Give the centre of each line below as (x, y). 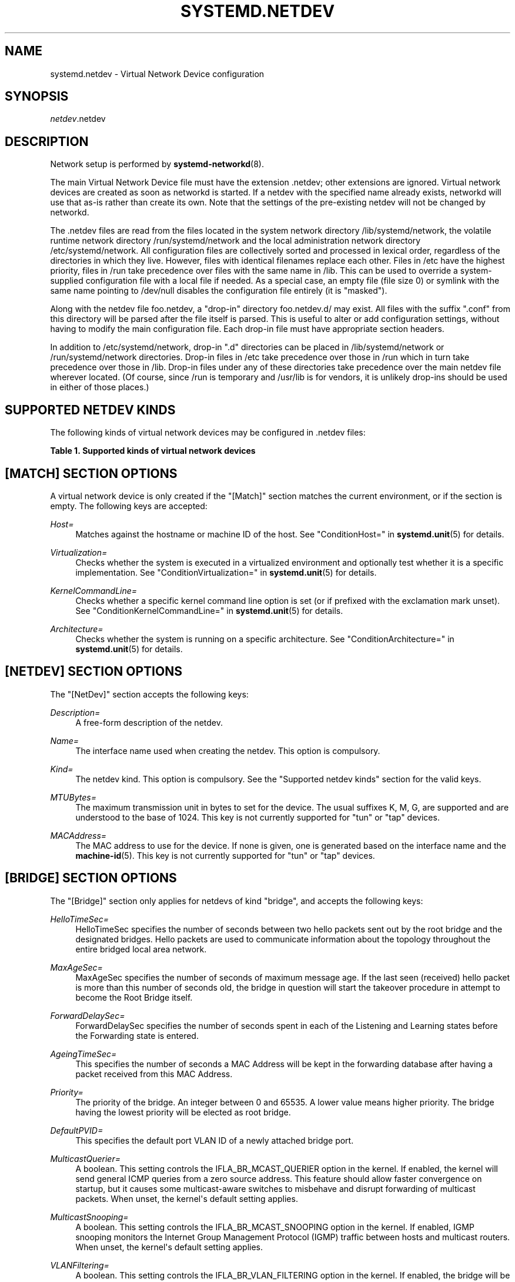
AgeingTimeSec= (83, 1054)
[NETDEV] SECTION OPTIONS (93, 672)
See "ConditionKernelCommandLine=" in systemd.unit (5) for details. (209, 610)
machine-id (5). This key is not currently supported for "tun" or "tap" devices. (225, 855)
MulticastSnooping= (89, 1217)
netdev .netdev (78, 119)
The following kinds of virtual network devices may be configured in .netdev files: (208, 433)
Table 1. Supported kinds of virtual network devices (153, 451)
